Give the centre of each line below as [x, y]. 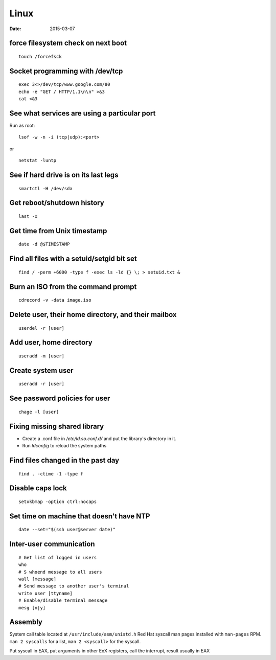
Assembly [26, 622]
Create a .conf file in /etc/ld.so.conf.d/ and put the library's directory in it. [99, 438]
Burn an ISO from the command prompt [73, 287]
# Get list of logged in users [58, 557]
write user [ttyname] [45, 593]
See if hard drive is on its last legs [64, 175]
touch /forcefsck [40, 56]
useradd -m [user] [42, 356]
